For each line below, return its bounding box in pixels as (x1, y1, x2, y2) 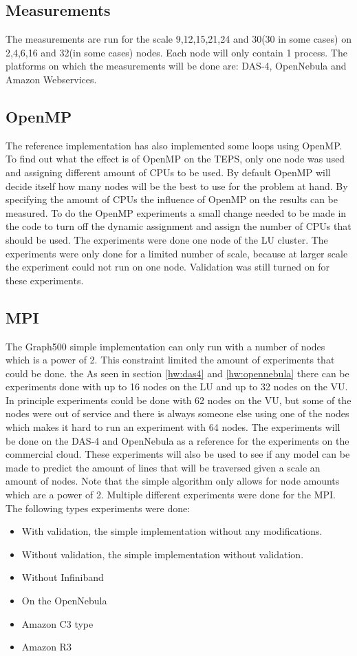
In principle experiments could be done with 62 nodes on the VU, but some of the (6, 392, 351, 407)
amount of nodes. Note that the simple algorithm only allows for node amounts (6, 474, 340, 488)
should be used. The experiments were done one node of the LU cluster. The (6, 232, 328, 246)
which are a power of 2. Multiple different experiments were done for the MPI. (6, 487, 336, 502)
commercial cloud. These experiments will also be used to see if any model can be (6, 447, 350, 461)
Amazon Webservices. (6, 72, 97, 86)
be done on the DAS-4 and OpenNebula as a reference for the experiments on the (6, 433, 349, 447)
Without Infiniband (21, 570, 104, 584)
